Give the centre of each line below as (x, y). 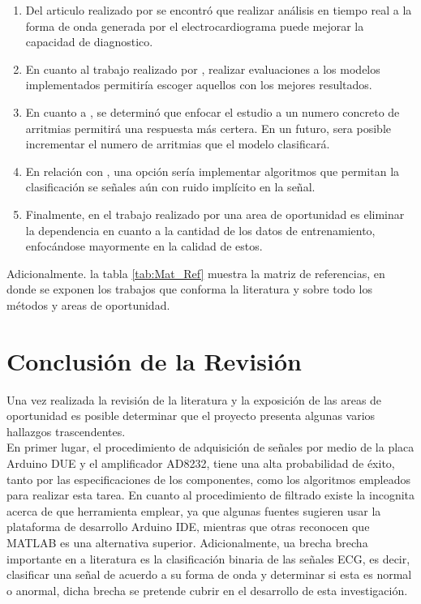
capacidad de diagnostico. (89, 42)
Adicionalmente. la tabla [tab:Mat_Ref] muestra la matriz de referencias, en (196, 273)
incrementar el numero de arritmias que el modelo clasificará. (178, 144)
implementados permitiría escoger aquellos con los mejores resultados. (199, 85)
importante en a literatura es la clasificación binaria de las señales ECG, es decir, (208, 558)
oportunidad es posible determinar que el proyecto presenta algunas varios (191, 416)
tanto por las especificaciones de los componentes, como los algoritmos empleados (209, 479)
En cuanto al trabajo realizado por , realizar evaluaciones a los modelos (203, 69)
